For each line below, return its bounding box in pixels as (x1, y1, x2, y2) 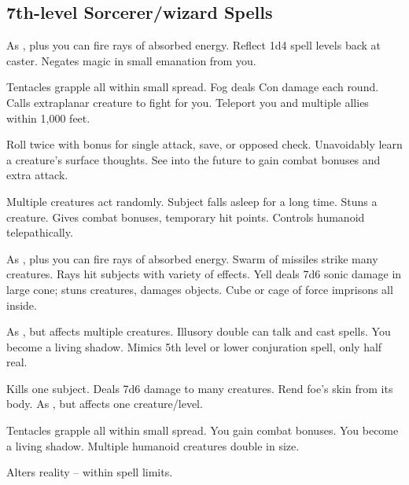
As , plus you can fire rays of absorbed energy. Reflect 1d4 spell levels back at (6, 37, 381, 53)
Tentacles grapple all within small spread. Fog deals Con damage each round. (6, 79, 379, 95)
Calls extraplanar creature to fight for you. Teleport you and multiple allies (6, 94, 369, 110)
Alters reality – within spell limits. (6, 464, 173, 480)
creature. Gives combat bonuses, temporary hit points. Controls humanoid (6, 208, 365, 225)
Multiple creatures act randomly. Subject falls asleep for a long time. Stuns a (6, 193, 378, 209)
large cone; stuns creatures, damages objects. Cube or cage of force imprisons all (6, 281, 393, 297)
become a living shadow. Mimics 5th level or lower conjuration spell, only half (6, 338, 382, 355)
